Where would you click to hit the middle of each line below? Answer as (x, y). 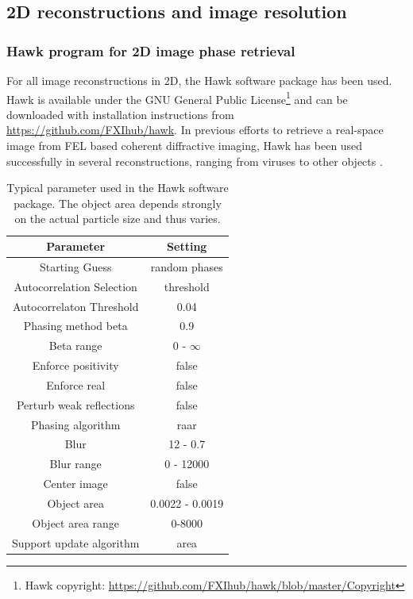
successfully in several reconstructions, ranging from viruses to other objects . (195, 161)
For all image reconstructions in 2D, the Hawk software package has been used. (199, 80)
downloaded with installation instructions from (120, 114)
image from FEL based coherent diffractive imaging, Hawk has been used (185, 146)
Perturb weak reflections (75, 404)
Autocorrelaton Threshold (75, 306)
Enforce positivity (75, 365)
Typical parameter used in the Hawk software (118, 188)
